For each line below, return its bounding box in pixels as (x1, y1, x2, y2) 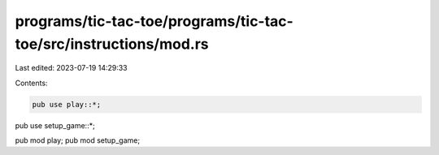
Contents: (15, 78, 48, 88)
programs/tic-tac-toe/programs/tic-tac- (15, 12, 294, 30)
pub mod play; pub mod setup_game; (15, 136, 141, 145)
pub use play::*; (32, 100, 102, 109)
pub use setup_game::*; (15, 120, 95, 130)
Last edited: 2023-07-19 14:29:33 (15, 63, 128, 73)
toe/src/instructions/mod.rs (15, 35, 209, 53)
